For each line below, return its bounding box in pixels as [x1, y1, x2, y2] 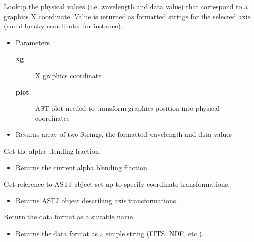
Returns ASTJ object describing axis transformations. [15, 195, 178, 205]
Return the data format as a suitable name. [4, 212, 135, 222]
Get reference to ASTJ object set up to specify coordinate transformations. [4, 179, 230, 189]
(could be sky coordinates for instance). [4, 21, 123, 31]
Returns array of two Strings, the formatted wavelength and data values [15, 129, 232, 139]
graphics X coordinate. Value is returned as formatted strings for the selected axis [4, 11, 251, 21]
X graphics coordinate [35, 70, 102, 80]
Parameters [15, 37, 50, 47]
